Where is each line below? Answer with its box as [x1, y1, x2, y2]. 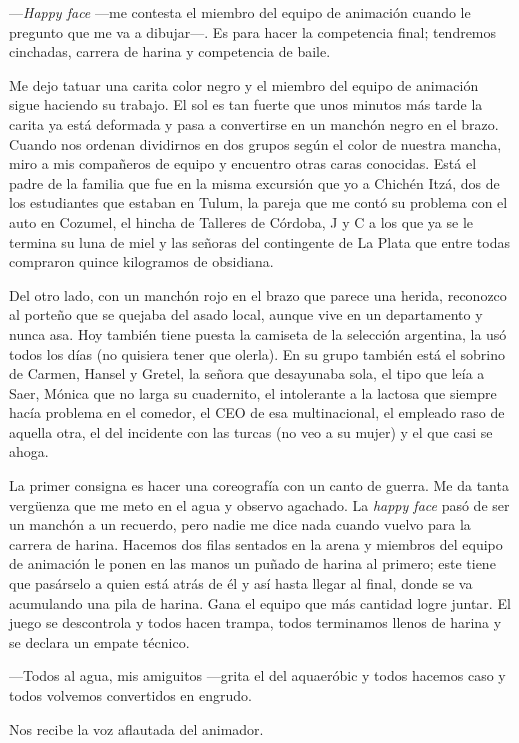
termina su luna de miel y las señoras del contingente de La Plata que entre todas [9, 231, 510, 252]
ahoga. [9, 441, 49, 462]
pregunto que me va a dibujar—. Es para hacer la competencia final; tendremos [9, 21, 497, 42]
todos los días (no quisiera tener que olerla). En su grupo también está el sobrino [9, 343, 505, 364]
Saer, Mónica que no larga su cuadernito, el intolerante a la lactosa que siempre [9, 382, 497, 403]
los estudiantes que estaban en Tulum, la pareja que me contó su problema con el [9, 192, 508, 213]
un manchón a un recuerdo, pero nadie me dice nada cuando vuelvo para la [9, 514, 471, 535]
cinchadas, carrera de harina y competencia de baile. [9, 41, 331, 62]
